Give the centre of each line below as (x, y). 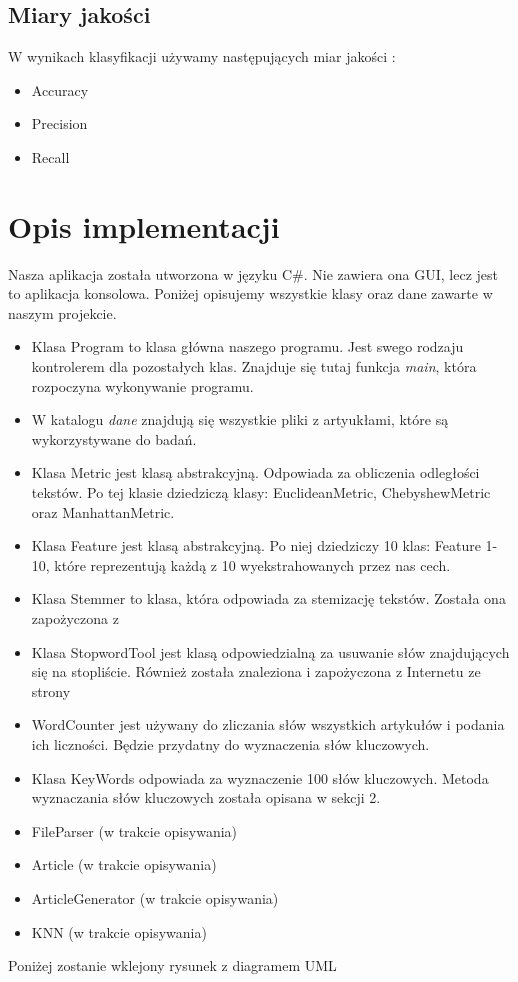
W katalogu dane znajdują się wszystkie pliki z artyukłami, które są (240, 419)
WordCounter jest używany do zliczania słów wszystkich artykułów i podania (268, 724)
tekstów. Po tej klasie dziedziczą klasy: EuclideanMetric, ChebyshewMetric (261, 492)
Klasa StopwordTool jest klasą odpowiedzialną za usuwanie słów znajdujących (270, 651)
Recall (50, 156)
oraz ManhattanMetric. (103, 511)
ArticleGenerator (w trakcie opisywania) (155, 897)
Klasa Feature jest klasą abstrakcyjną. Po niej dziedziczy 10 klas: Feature (256, 545)
